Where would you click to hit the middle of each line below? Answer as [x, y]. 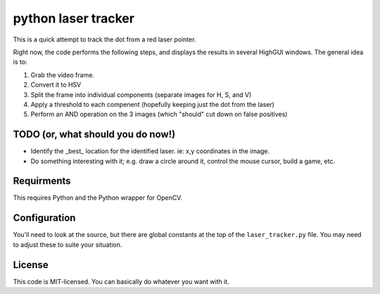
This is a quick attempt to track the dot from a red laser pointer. [104, 39]
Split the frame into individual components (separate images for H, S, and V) [141, 94]
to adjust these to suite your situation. [68, 244]
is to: [20, 62]
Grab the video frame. [63, 75]
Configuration [44, 218]
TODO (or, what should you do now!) [94, 135]
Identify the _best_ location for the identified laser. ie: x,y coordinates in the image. [150, 151]
